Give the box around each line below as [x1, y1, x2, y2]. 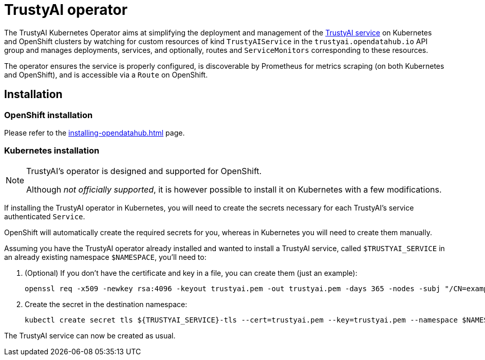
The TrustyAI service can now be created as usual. [4, 331, 176, 340]
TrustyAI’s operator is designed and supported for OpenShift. [26, 165, 262, 176]
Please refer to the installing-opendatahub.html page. [4, 128, 185, 137]
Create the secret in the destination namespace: [25, 299, 188, 309]
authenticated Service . [4, 212, 85, 221]
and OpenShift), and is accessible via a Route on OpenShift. [4, 70, 208, 79]
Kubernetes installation [4, 145, 100, 156]
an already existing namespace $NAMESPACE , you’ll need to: [4, 252, 207, 261]
